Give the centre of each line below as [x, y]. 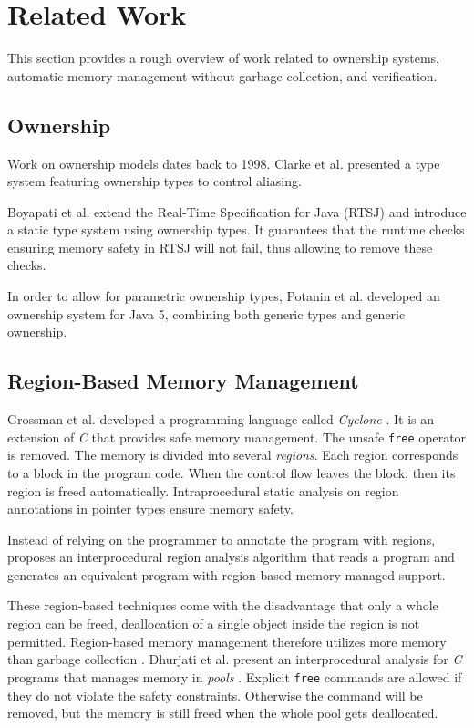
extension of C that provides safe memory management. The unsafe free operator [237, 437]
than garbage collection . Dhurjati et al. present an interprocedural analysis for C [235, 659]
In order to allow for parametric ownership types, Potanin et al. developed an [224, 296]
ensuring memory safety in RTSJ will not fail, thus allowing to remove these [220, 247]
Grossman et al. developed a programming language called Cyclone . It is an [221, 419]
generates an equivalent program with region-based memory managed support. [227, 574]
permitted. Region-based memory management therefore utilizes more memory [227, 641]
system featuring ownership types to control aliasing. [155, 181]
